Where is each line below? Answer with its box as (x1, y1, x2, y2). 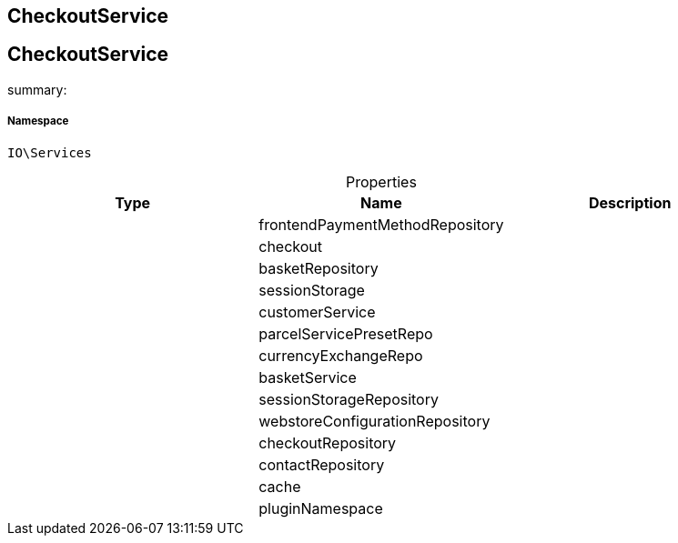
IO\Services (7, 145, 92, 160)
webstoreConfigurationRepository (258, 411, 491, 430)
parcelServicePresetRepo (258, 324, 433, 343)
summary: (7, 81, 67, 97)
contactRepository (258, 455, 385, 474)
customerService (258, 302, 376, 321)
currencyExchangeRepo (258, 346, 423, 365)
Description (588, 193, 672, 212)
